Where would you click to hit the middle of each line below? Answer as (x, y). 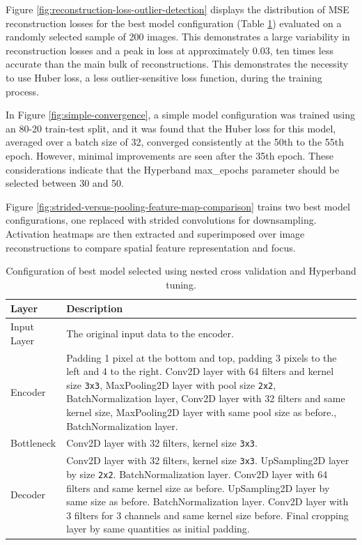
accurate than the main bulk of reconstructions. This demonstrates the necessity (177, 64)
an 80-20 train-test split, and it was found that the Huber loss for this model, (171, 128)
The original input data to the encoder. (150, 333)
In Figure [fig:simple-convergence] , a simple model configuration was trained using (180, 115)
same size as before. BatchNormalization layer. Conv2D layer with (207, 501)
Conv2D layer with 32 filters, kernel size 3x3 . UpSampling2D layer (208, 460)
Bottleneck (33, 443)
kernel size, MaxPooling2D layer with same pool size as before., (202, 412)
